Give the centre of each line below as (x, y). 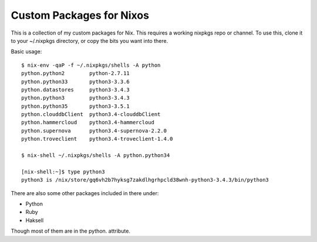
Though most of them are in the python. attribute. (70, 231)
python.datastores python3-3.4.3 (76, 90)
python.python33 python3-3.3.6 (76, 81)
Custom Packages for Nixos (80, 15)
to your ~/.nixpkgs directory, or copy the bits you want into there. (90, 40)
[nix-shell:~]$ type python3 (63, 172)
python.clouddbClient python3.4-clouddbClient (91, 115)
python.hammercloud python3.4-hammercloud (88, 122)
